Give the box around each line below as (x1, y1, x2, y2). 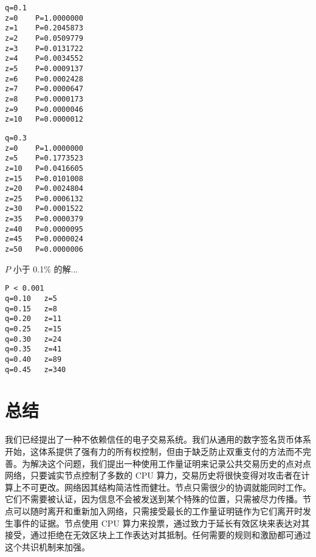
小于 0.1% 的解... (13, 262, 78, 275)
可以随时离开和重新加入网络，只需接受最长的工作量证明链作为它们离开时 (13, 504, 303, 517)
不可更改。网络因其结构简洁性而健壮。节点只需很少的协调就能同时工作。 (21, 480, 311, 493)
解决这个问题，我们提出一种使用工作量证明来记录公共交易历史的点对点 (30, 457, 311, 469)
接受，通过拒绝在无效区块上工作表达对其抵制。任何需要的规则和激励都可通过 (5, 528, 311, 541)
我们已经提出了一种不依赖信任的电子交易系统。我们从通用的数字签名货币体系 (5, 433, 311, 446)
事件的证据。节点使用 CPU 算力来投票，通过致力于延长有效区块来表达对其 (13, 516, 310, 529)
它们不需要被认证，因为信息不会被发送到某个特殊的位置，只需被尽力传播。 (5, 493, 303, 505)
